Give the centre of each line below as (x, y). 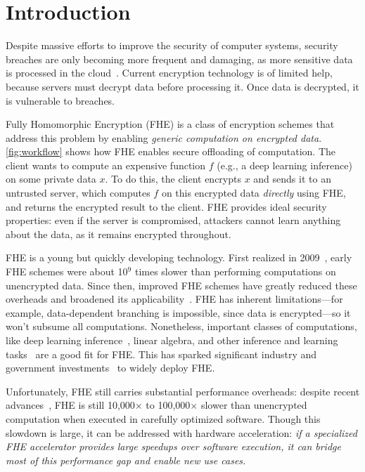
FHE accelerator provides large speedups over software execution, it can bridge (173, 446)
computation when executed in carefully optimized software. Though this (163, 418)
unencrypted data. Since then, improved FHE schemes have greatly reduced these (181, 285)
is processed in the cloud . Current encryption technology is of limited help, (169, 73)
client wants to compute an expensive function (106, 165)
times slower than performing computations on (235, 271)
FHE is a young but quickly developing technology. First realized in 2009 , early (179, 257)
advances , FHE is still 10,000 (70, 405)
